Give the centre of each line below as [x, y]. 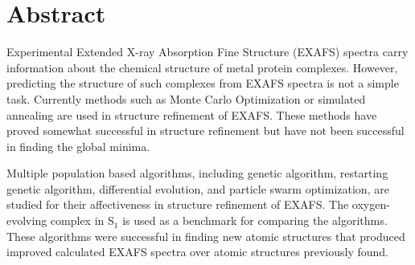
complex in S [82, 220]
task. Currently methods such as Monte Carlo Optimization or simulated [186, 98]
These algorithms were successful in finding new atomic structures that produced [206, 236]
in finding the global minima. [78, 146]
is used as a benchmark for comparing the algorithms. [255, 220]
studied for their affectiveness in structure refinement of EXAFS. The [178, 204]
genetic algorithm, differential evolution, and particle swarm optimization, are [198, 188]
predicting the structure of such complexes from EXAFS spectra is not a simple [203, 83]
